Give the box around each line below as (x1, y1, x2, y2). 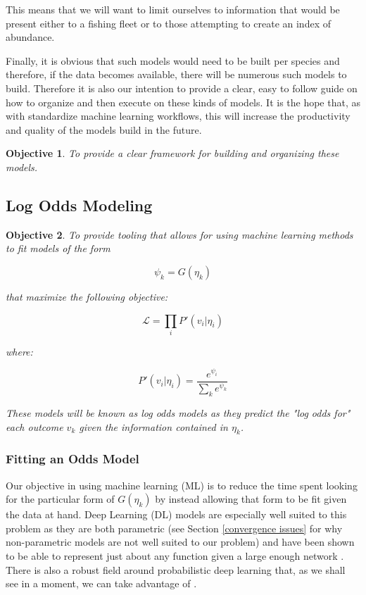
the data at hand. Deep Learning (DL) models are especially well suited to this (6, 507, 347, 522)
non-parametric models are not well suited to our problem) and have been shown (6, 534, 355, 549)
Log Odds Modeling (6, 194, 153, 215)
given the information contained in (79, 419, 228, 434)
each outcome (6, 419, 63, 434)
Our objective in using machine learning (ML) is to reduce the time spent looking (6, 477, 358, 492)
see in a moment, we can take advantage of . (6, 576, 197, 591)
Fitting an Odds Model (6, 450, 139, 468)
